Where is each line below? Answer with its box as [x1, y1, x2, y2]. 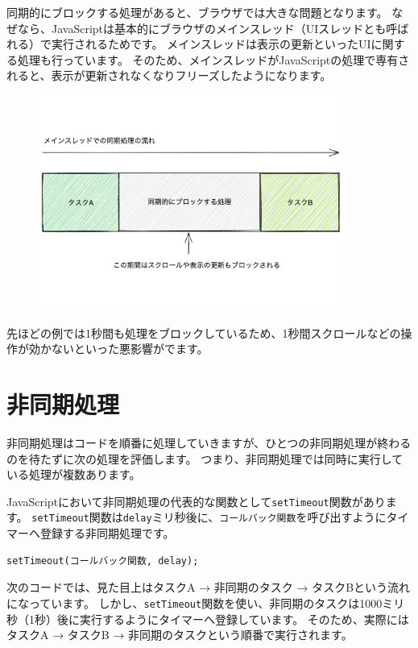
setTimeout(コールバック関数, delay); [6, 555, 199, 567]
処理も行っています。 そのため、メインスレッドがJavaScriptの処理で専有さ [17, 51, 410, 68]
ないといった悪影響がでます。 [51, 340, 209, 357]
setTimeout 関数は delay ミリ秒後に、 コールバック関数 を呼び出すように [31, 509, 387, 525]
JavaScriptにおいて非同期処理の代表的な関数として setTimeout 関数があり [6, 492, 386, 509]
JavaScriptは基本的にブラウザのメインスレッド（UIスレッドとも [51, 19, 387, 36]
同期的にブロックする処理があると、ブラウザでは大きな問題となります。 [6, 4, 388, 20]
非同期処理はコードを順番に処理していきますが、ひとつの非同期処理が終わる [6, 434, 412, 451]
